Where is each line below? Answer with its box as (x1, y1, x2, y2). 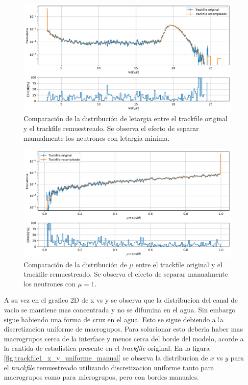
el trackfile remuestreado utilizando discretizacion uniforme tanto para (4, 362, 214, 372)
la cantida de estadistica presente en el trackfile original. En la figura (4, 343, 210, 353)
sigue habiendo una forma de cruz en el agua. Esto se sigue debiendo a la (4, 314, 223, 324)
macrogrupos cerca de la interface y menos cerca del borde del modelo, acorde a (4, 333, 244, 343)
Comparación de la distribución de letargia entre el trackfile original (24, 113, 228, 124)
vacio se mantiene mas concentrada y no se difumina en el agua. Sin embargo (4, 305, 236, 315)
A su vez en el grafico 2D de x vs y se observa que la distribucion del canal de (4, 295, 238, 305)
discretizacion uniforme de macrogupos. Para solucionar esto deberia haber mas (4, 324, 243, 334)
